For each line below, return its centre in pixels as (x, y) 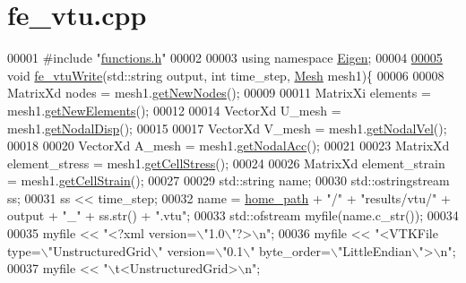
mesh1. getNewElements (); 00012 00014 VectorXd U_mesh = (174, 110)
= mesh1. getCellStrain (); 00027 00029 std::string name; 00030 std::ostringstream (229, 180)
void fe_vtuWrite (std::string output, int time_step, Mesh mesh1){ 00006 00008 (226, 75)
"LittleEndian (375, 250)
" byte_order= (290, 250)
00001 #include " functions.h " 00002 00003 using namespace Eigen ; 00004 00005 (225, 58)
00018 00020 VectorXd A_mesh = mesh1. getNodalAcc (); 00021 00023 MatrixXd (229, 146)
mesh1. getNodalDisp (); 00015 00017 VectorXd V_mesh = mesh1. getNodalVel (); (227, 128)
